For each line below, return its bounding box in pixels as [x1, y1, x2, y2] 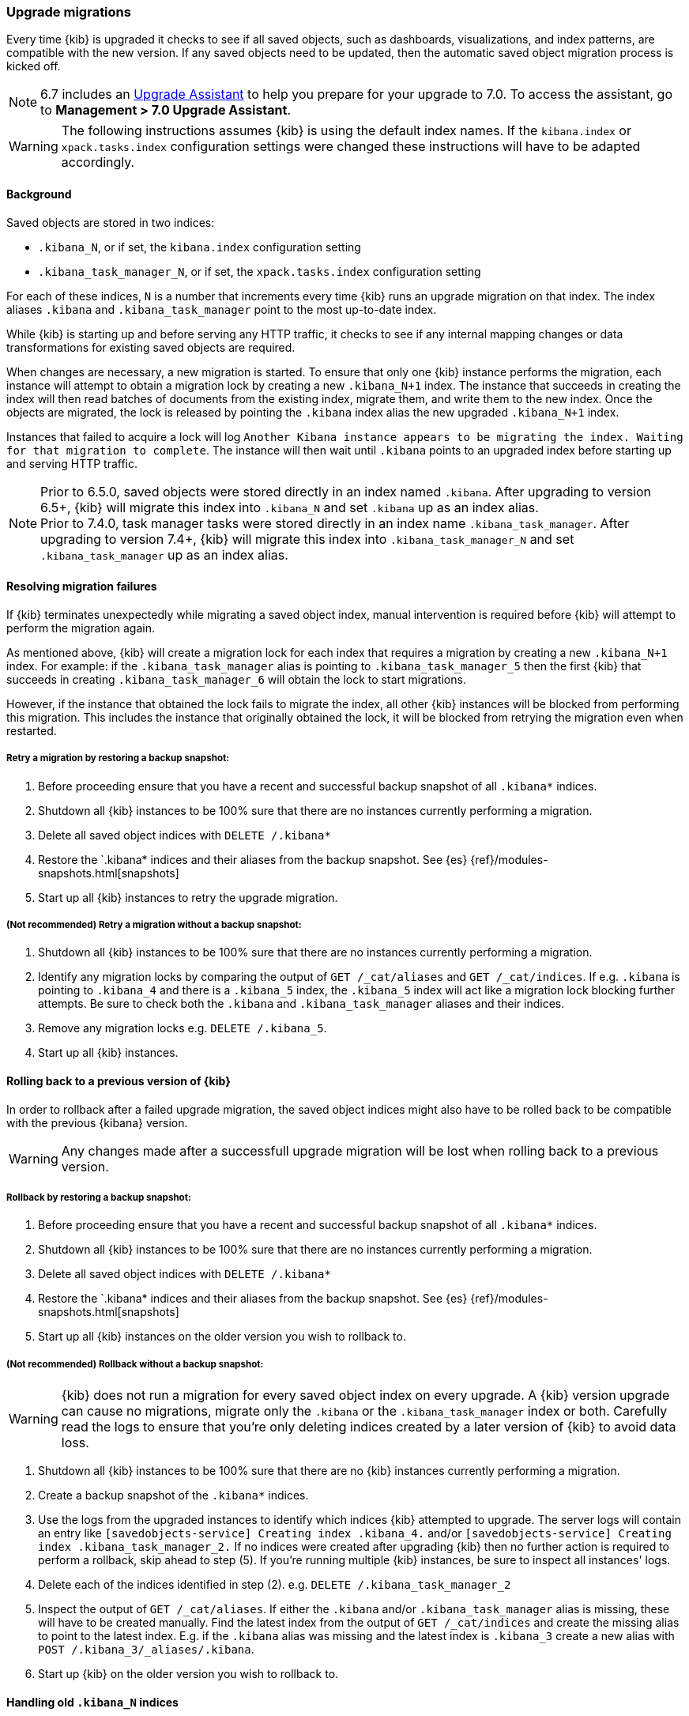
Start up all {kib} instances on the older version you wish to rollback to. [38, 1329, 406, 1344]
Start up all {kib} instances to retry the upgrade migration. [38, 890, 338, 904]
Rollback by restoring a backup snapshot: [6, 1191, 191, 1203]
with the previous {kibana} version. [6, 1115, 188, 1130]
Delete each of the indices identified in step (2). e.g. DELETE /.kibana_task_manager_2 [38, 1578, 511, 1592]
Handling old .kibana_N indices [6, 1695, 179, 1709]
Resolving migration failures [6, 579, 157, 594]
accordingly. [61, 154, 135, 171]
